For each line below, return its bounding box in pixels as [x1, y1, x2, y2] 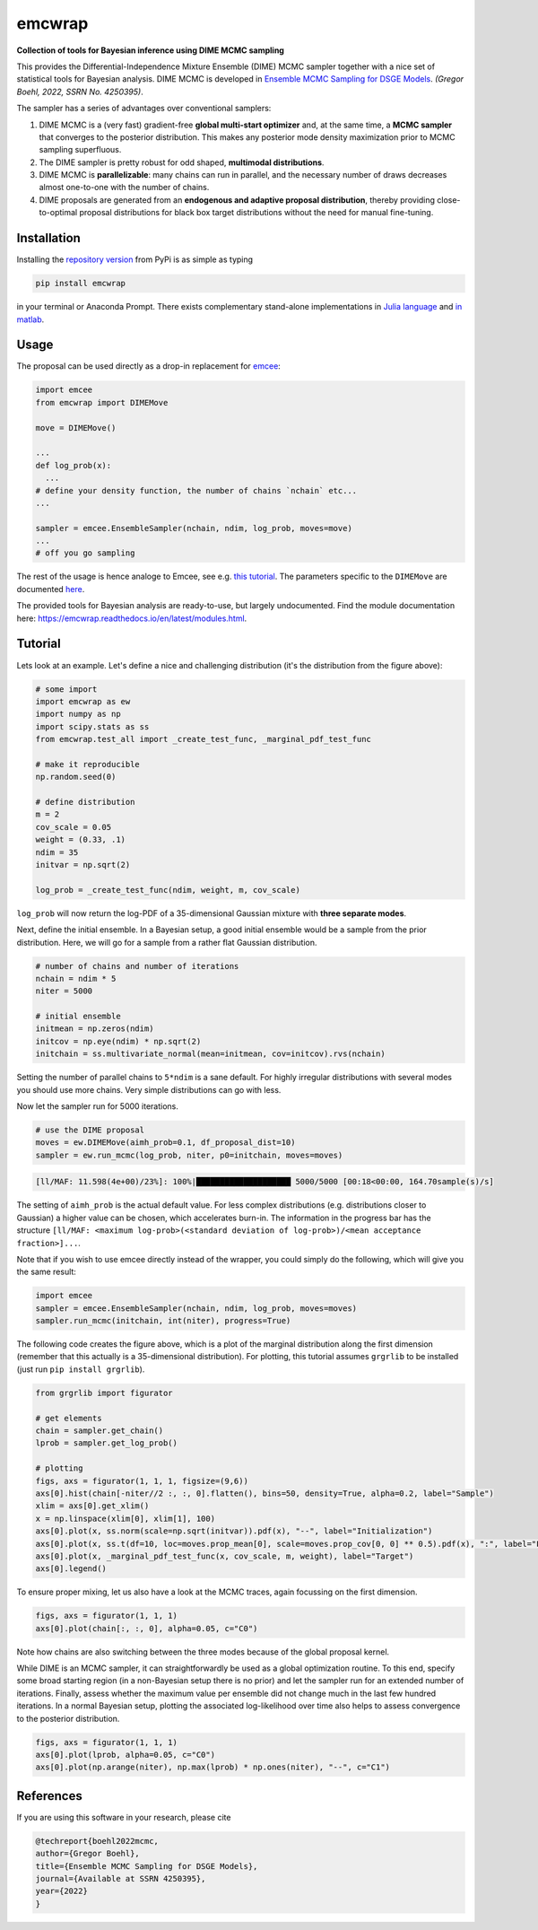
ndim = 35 [35, 847, 79, 857]
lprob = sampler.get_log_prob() [35, 1438, 178, 1448]
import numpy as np [35, 709, 121, 720]
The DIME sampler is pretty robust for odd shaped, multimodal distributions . [39, 157, 325, 168]
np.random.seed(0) [35, 772, 117, 782]
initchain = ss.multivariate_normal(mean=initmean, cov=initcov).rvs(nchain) [35, 1049, 386, 1059]
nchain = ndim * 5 [35, 974, 117, 983]
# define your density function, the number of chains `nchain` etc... [35, 485, 358, 495]
